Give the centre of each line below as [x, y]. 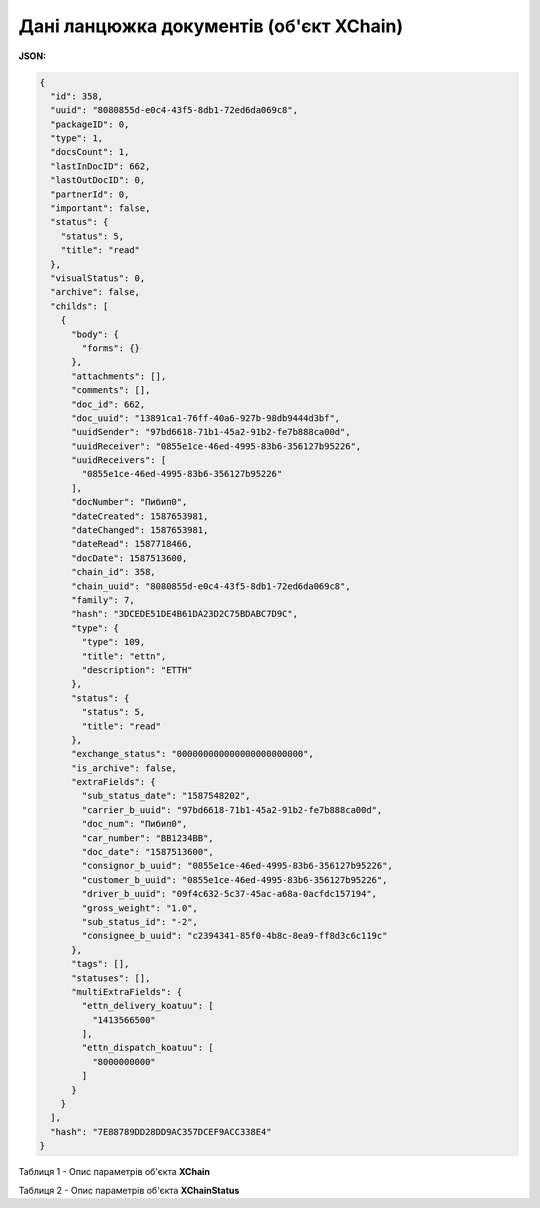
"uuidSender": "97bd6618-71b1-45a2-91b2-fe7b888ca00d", [211, 432]
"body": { [95, 334]
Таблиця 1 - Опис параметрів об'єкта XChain [114, 1172]
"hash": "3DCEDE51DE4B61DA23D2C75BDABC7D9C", [185, 614]
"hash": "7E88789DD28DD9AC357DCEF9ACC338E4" [161, 1131]
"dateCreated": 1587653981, [140, 516]
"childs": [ [79, 306]
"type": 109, [113, 642]
